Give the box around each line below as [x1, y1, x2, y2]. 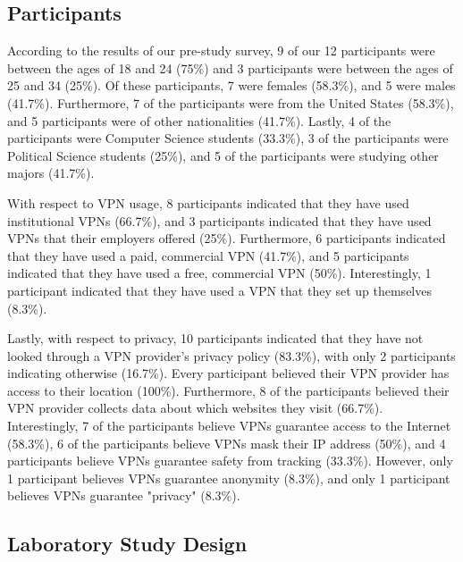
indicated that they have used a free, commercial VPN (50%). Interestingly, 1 [7, 264, 432, 282]
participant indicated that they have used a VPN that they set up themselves [7, 281, 432, 299]
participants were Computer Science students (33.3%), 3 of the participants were [7, 129, 449, 147]
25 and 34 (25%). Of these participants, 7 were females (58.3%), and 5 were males [7, 76, 456, 95]
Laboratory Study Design [7, 530, 248, 558]
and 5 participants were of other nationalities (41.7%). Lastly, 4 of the [7, 111, 391, 130]
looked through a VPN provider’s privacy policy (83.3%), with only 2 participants [7, 346, 456, 365]
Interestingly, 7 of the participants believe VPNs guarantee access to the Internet [7, 416, 451, 435]
